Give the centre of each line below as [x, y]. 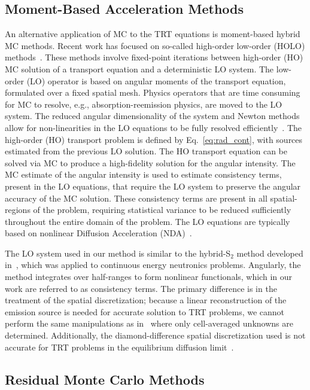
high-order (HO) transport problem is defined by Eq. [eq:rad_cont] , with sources [154, 139]
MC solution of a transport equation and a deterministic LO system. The [139, 68]
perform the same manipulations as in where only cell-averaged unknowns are [149, 323]
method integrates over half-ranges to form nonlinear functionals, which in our [149, 277]
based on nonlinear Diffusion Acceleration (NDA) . [98, 233]
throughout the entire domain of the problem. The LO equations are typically [148, 221]
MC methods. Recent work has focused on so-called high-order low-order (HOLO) [155, 45]
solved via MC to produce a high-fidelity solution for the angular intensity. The [150, 162]
